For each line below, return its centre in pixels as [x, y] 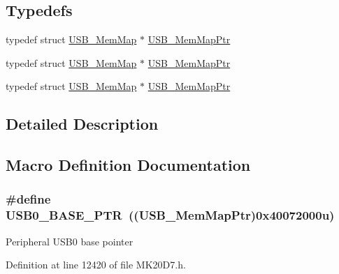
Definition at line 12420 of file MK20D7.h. [96, 265]
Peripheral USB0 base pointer [70, 241]
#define [28, 199]
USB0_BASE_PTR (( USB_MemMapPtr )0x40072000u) [170, 215]
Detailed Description [82, 124]
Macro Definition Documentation [128, 165]
